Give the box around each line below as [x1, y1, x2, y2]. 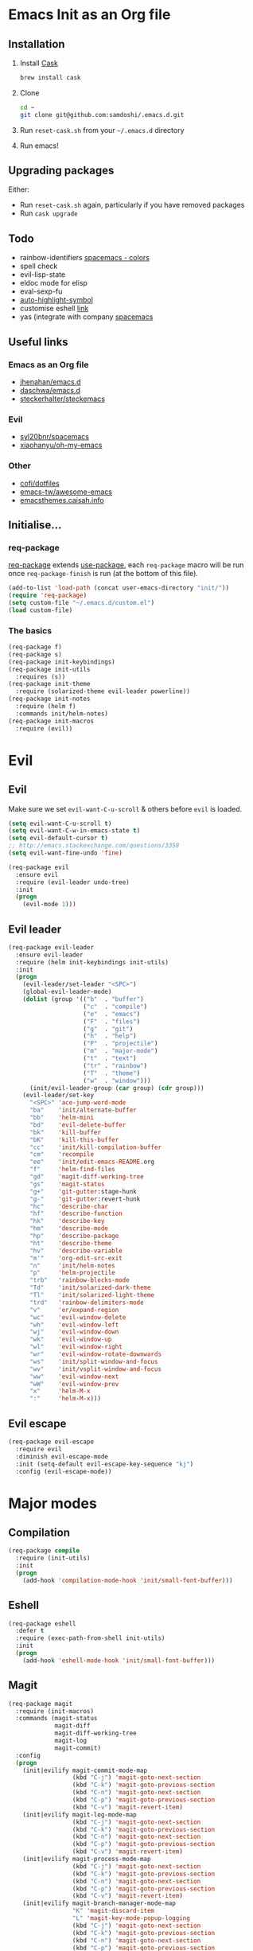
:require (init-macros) [15, 1707, 94, 1715]
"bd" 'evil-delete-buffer [29, 1120, 127, 1129]
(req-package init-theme [8, 680, 91, 688]
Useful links [8, 335, 69, 349]
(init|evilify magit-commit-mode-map [22, 1766, 148, 1774]
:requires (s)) [15, 672, 66, 681]
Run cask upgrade [19, 208, 78, 218]
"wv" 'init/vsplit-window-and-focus [29, 1365, 162, 1373]
